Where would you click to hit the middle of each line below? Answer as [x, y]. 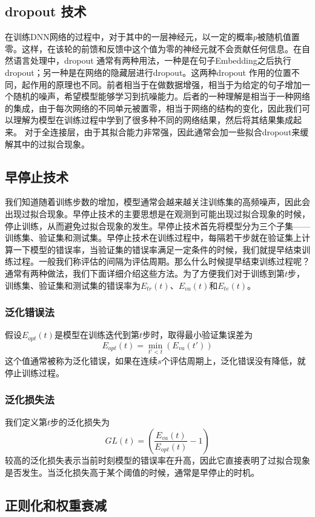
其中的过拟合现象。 [51, 144]
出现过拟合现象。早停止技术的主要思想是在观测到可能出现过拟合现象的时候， [157, 213]
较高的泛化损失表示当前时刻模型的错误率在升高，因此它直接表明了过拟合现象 [157, 460]
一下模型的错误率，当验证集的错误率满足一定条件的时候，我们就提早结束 [157, 249]
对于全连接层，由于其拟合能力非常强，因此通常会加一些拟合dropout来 [162, 131]
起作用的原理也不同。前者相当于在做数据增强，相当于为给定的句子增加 [161, 84]
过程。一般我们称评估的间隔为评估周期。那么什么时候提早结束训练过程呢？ [161, 261]
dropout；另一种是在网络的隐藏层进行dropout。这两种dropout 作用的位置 [148, 72]
